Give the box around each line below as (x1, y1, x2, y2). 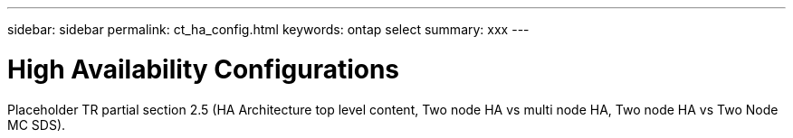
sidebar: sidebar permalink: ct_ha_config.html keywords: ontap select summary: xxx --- (7, 22, 530, 37)
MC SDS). (7, 116, 66, 133)
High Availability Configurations (7, 53, 400, 85)
